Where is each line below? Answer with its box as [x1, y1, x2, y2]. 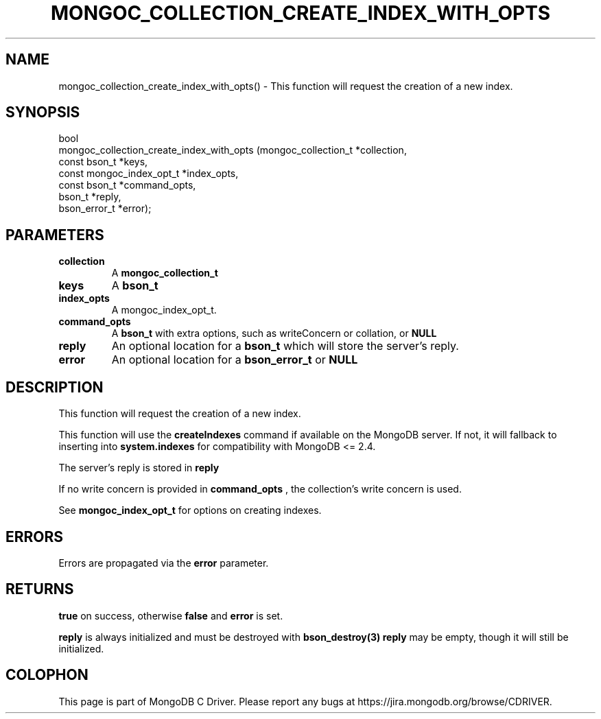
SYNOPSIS [5, 104, 80, 121]
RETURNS [5, 580, 74, 598]
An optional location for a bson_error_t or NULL [111, 353, 358, 367]
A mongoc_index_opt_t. [111, 304, 217, 316]
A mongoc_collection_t [111, 267, 218, 279]
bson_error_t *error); [58, 202, 152, 215]
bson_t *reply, [58, 191, 121, 203]
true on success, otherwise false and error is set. [58, 609, 283, 622]
